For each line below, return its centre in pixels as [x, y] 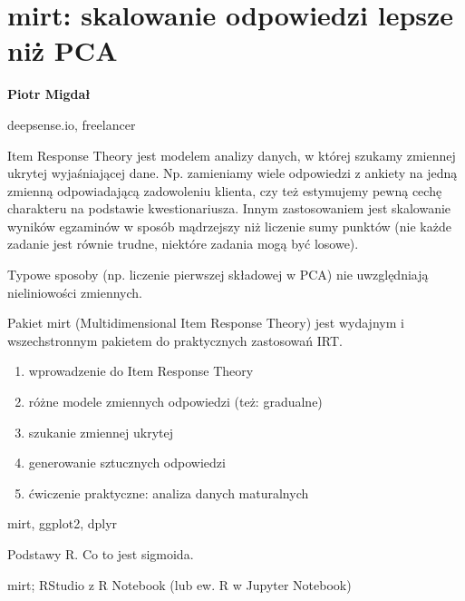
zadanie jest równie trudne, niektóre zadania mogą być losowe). [183, 244]
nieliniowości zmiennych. [75, 292]
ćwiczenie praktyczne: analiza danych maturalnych [169, 493]
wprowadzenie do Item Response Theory [141, 371]
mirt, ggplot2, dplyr [63, 523]
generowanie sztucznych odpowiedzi [127, 463]
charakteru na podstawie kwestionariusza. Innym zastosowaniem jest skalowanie [229, 208]
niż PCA [63, 50]
